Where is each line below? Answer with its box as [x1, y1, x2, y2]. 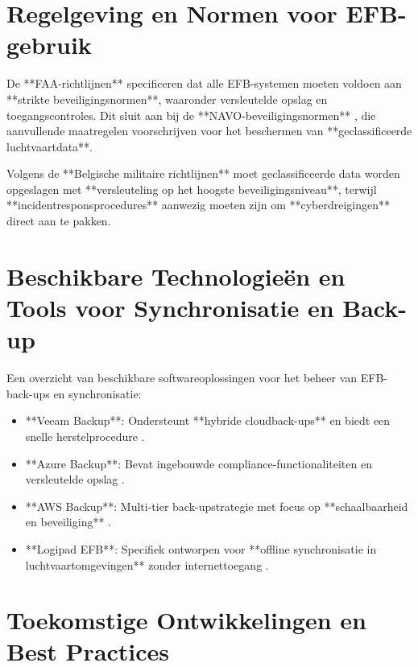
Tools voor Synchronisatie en [6, 291, 334, 324]
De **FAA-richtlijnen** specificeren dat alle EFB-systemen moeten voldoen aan [6, 75, 402, 92]
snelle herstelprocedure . [25, 427, 145, 444]
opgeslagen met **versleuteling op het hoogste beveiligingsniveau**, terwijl [6, 180, 377, 197]
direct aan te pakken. [6, 212, 111, 229]
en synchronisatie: [53, 385, 142, 401]
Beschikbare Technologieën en [6, 259, 346, 292]
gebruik [6, 28, 92, 61]
